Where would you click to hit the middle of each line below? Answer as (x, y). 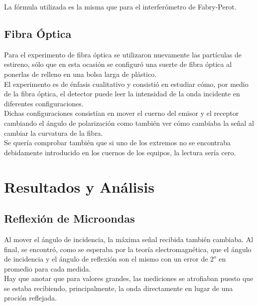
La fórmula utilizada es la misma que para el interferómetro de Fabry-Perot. (120, 6)
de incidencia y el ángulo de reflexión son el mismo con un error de (106, 259)
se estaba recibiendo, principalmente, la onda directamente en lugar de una (119, 288)
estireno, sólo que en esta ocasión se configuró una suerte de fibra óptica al (118, 64)
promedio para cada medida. (48, 268)
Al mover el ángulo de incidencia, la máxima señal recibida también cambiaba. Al (129, 239)
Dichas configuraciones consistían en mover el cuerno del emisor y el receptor (122, 113)
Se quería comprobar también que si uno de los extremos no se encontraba (118, 143)
